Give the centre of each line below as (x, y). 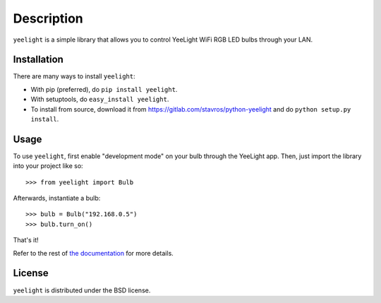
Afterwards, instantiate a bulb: (57, 198)
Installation (38, 60)
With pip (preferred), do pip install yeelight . (104, 89)
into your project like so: (48, 166)
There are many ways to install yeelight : (74, 76)
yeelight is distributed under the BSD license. (82, 290)
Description (48, 18)
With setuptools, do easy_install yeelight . (100, 100)
